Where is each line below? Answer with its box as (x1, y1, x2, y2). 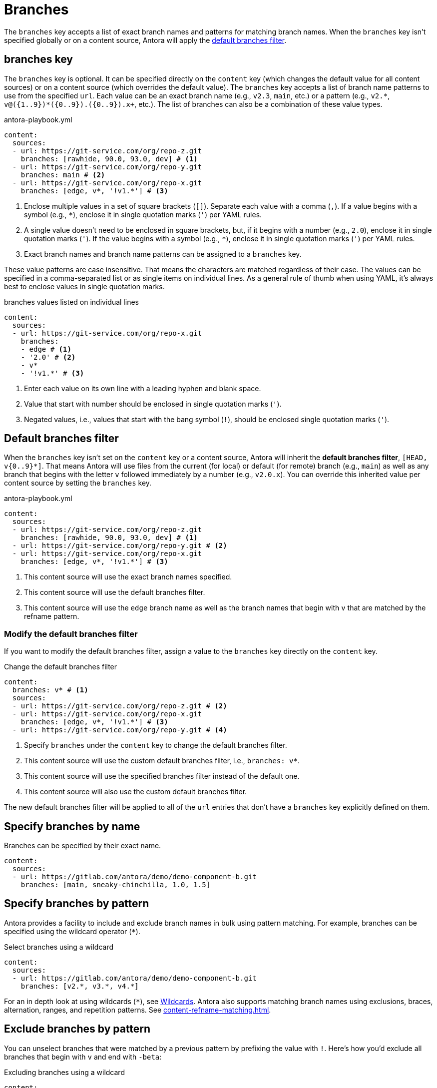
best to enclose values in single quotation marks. (4, 282, 165, 291)
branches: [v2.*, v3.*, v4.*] (20, 982, 139, 990)
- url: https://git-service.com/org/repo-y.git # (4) (12, 726, 227, 734)
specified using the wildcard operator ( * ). (4, 927, 140, 936)
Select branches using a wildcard (4, 942, 114, 951)
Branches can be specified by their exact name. (4, 841, 161, 850)
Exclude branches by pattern (4, 1023, 151, 1036)
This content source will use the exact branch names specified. (24, 572, 232, 581)
